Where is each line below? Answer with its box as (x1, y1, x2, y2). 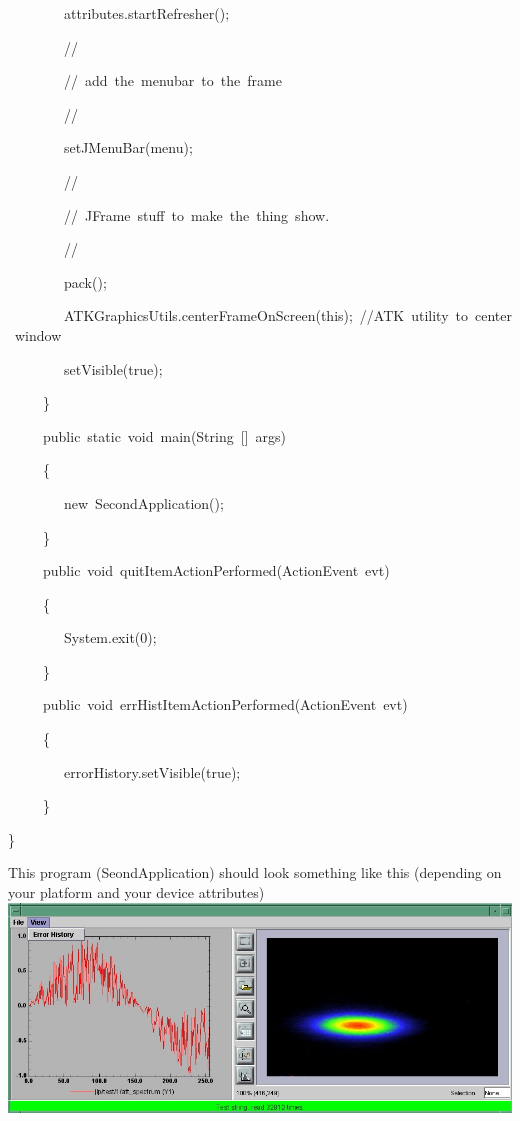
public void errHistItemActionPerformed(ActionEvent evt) (42, 694, 408, 715)
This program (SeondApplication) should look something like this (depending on (8, 862, 502, 883)
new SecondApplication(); (63, 492, 224, 513)
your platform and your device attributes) (8, 882, 265, 903)
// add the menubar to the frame (63, 70, 282, 91)
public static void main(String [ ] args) (42, 425, 286, 446)
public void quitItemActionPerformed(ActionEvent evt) (42, 560, 390, 581)
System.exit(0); (63, 627, 157, 648)
